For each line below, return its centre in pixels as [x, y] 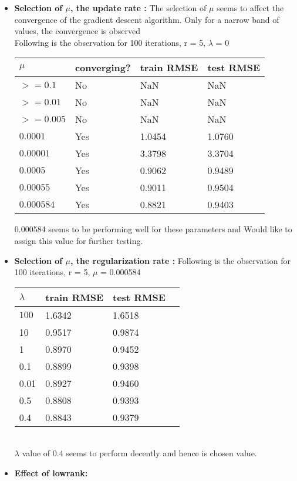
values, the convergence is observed [77, 31]
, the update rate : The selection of [138, 8]
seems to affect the [250, 8]
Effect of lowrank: [51, 472]
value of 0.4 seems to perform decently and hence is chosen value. [139, 453]
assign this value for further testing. [79, 240]
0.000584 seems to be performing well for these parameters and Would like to [153, 229]
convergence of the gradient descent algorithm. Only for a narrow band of [147, 19]
